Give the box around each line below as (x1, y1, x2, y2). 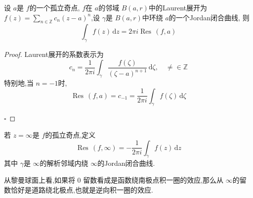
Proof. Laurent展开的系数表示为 (4, 49, 104, 59)
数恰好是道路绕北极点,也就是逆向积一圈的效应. (4, 184, 153, 195)
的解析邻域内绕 (40, 158, 88, 168)
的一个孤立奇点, (29, 2, 80, 12)
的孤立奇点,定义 (45, 130, 96, 140)
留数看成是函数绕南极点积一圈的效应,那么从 (83, 175, 224, 185)
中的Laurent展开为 (148, 2, 207, 12)
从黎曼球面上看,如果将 (4, 175, 75, 185)
